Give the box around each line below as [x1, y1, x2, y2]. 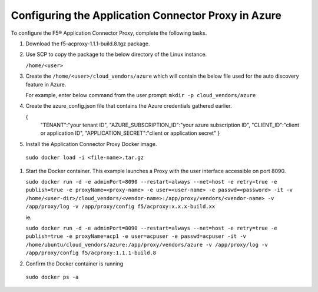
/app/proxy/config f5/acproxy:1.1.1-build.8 [25, 250, 157, 256]
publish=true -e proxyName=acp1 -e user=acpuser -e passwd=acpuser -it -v [25, 233, 247, 240]
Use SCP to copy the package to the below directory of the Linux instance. [25, 51, 207, 58]
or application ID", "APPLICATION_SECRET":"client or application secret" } [40, 130, 220, 137]
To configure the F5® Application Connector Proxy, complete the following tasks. [11, 29, 207, 36]
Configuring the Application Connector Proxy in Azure [11, 9, 282, 22]
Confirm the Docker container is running [25, 260, 124, 267]
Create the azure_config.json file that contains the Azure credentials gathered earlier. [25, 102, 232, 109]
